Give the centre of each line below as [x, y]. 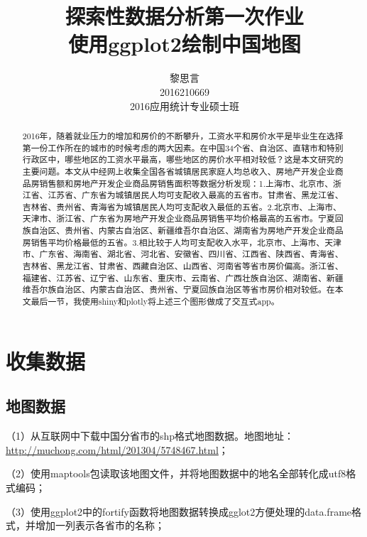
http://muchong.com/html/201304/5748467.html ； [117, 449]
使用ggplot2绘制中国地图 [185, 44]
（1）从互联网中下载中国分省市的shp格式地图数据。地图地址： [150, 436]
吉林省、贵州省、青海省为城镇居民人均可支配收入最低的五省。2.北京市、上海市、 [182, 206]
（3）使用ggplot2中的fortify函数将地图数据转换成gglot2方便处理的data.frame [179, 511]
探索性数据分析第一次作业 [184, 16]
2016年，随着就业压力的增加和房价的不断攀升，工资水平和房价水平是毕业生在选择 [183, 135]
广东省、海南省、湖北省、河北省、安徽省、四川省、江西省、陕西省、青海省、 [191, 254]
